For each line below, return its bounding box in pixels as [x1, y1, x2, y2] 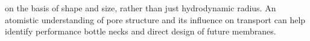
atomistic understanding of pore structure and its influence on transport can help [5, 13, 306, 26]
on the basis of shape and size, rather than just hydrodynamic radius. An [5, 2, 276, 14]
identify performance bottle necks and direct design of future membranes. [5, 25, 276, 37]
